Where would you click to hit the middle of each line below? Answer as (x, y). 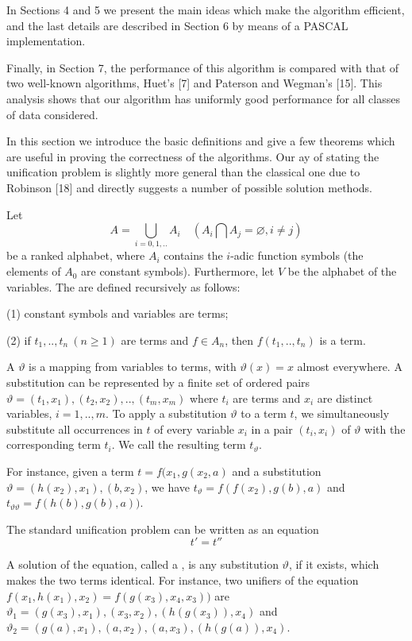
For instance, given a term (70, 471)
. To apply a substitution (166, 413)
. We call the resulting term (179, 444)
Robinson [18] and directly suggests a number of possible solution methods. (189, 187)
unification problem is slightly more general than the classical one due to (183, 172)
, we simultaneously (342, 413)
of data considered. (52, 114)
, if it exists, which (334, 564)
